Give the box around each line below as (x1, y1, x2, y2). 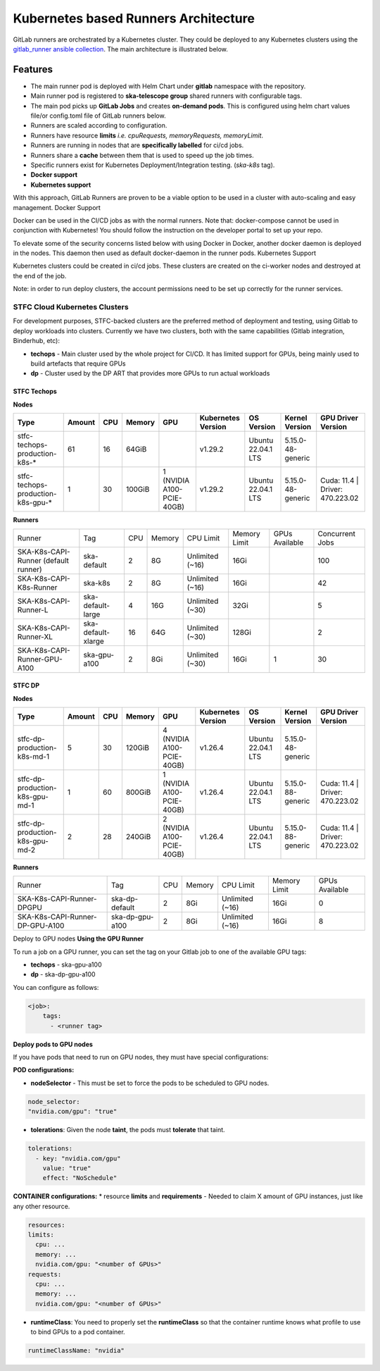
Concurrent (317, 528, 355, 538)
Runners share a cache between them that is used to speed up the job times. (30, 151, 255, 159)
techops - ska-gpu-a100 (30, 960, 102, 969)
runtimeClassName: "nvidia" (27, 1346, 125, 1355)
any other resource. (13, 1202, 70, 1210)
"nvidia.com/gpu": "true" (27, 1108, 118, 1116)
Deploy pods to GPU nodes (13, 1040, 93, 1048)
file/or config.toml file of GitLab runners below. (30, 111, 166, 120)
